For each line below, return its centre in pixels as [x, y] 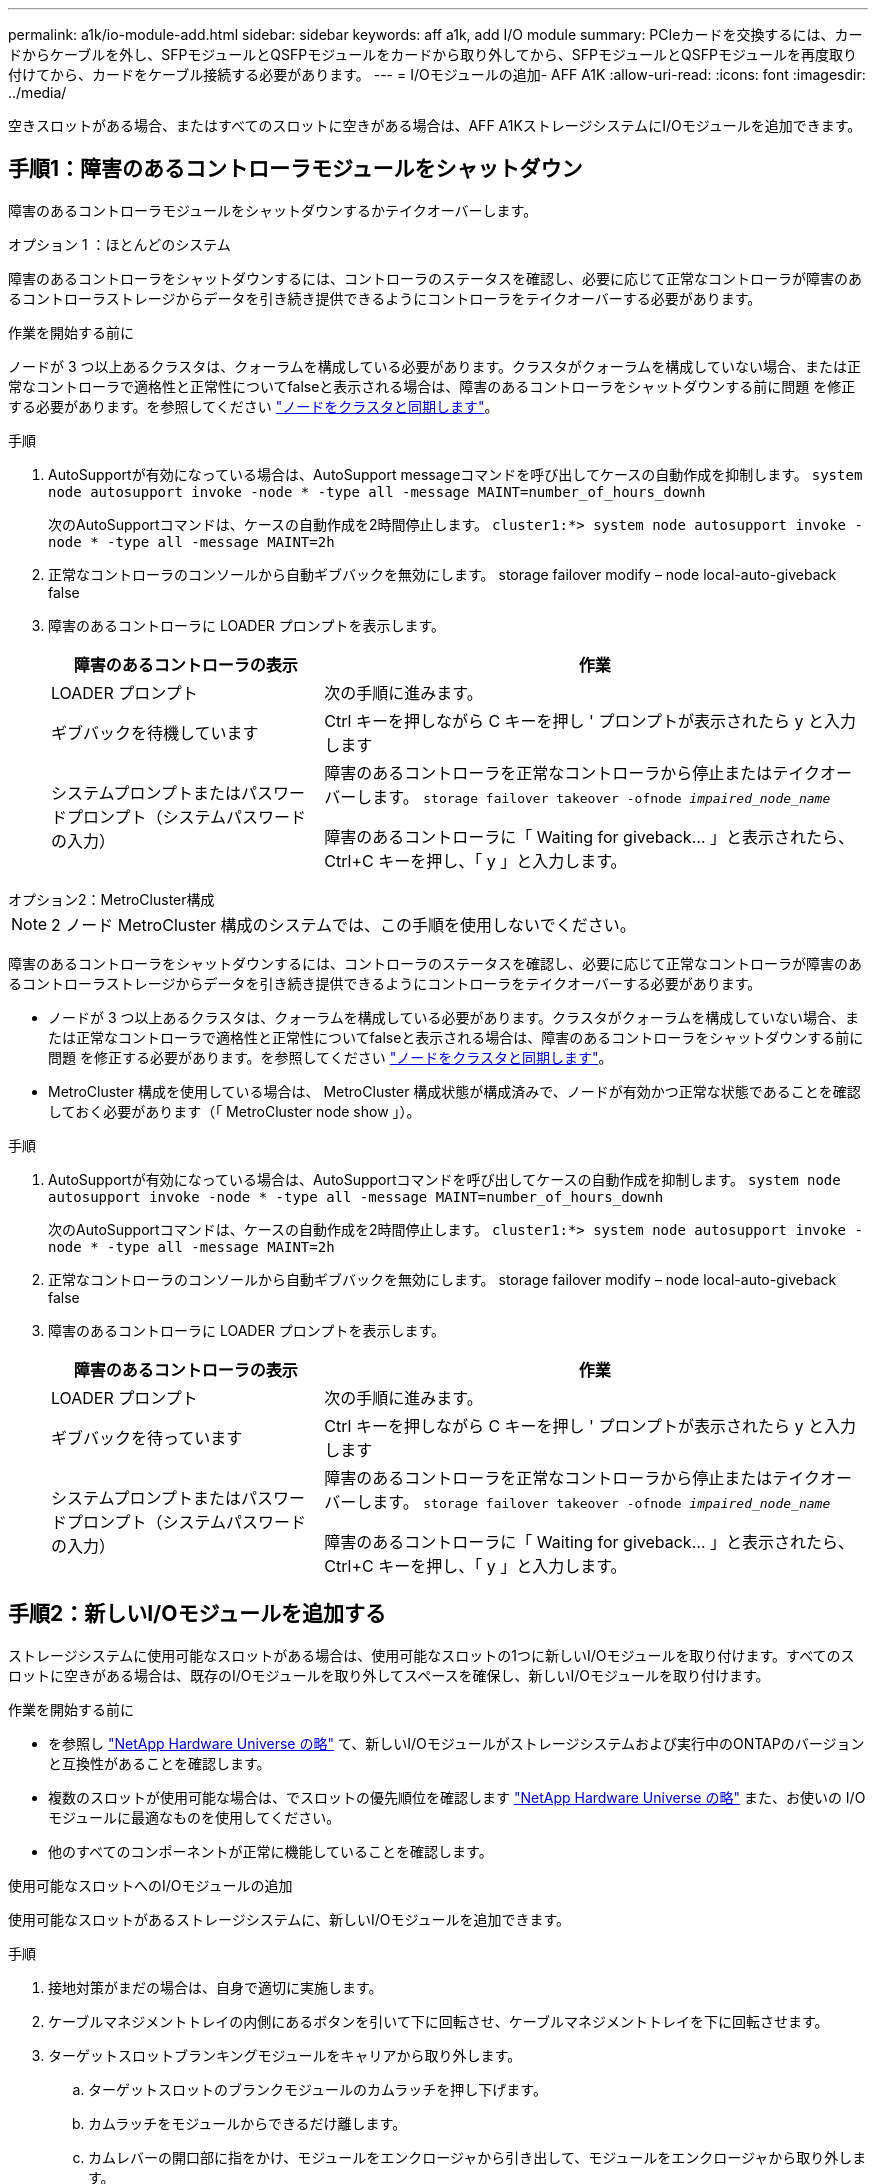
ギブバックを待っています [147, 1437]
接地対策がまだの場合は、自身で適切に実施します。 [215, 1987]
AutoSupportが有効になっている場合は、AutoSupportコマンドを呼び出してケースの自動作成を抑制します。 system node [444, 1179]
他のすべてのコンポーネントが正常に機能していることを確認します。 [270, 1851]
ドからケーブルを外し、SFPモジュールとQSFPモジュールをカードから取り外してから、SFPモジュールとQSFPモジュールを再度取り [432, 54]
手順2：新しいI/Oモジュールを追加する [197, 1614]
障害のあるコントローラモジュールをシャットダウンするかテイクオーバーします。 [273, 210]
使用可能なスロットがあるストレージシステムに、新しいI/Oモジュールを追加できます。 [289, 1919]
